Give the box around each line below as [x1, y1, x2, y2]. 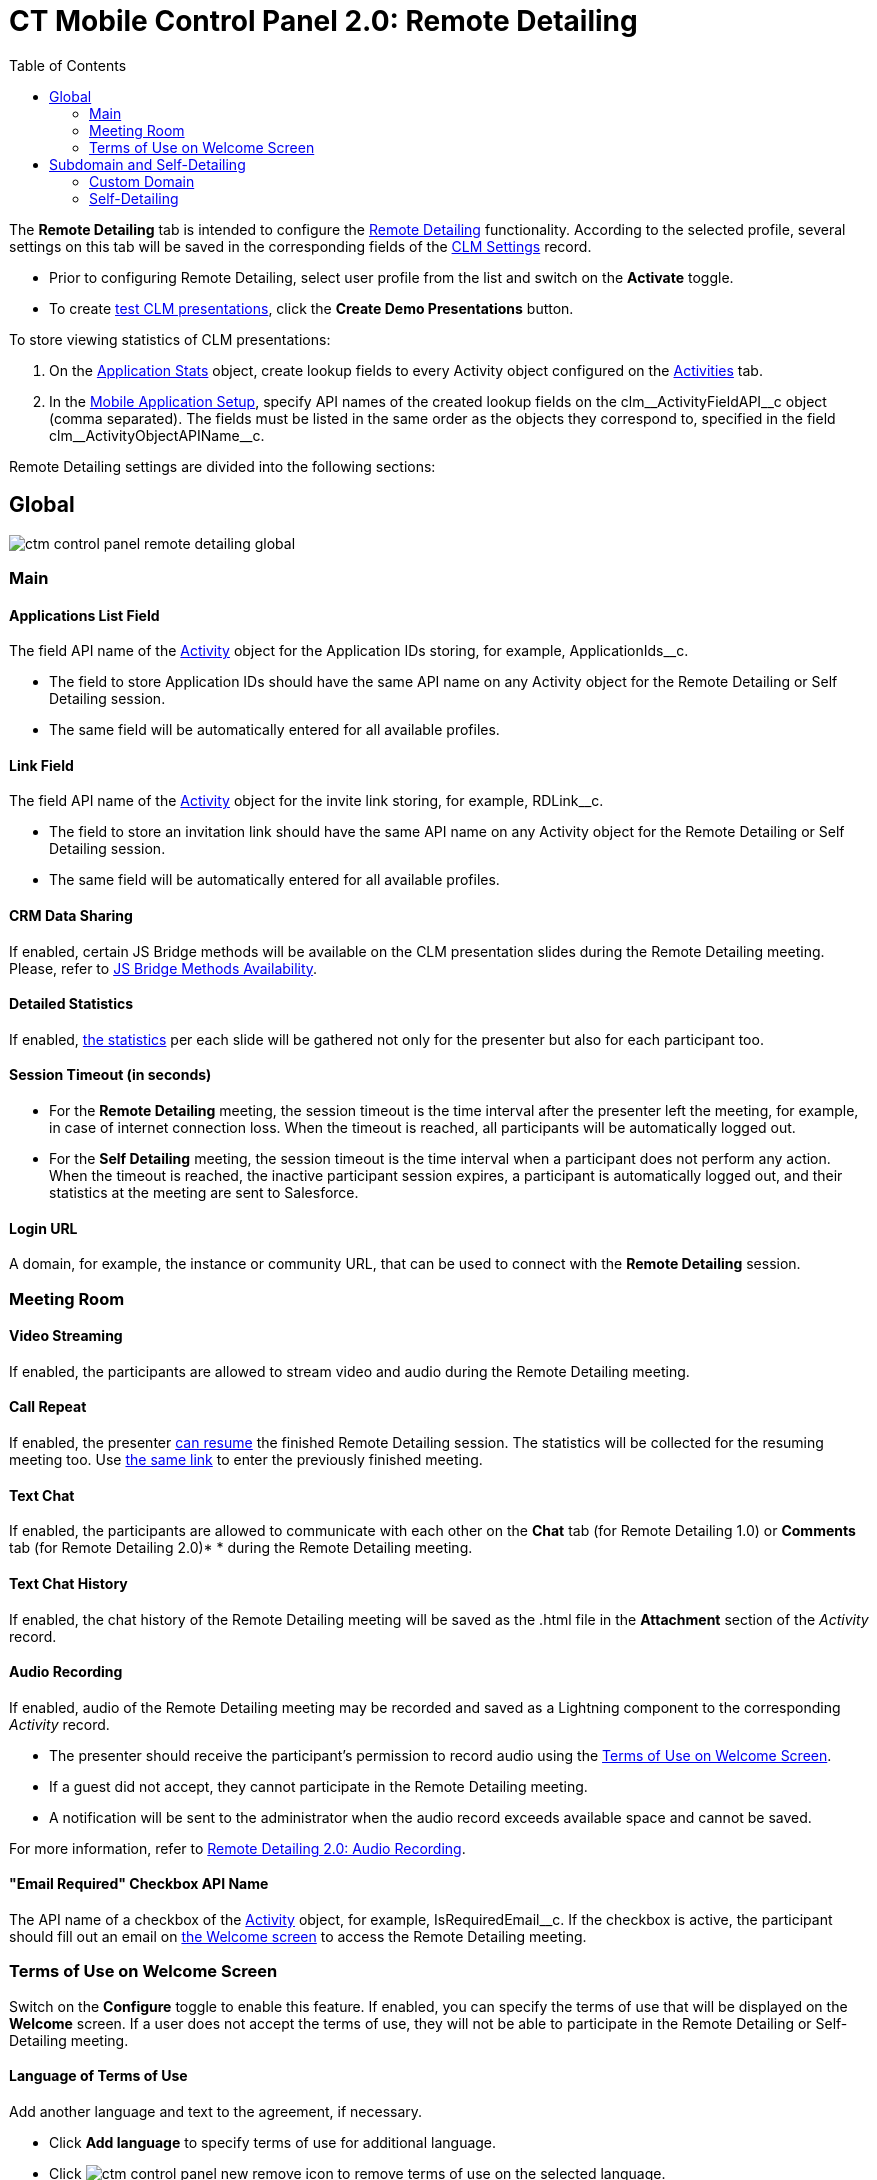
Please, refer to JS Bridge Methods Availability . [9, 959, 318, 977]
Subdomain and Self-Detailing [49, 155, 246, 173]
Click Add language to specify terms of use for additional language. [49, 2133, 497, 2151]
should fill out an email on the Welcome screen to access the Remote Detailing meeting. [9, 1927, 587, 1945]
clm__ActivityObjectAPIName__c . [49, 426, 265, 444]
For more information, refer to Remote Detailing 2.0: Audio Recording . [9, 1839, 466, 1857]
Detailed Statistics [9, 995, 134, 1013]
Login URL [9, 1219, 78, 1237]
